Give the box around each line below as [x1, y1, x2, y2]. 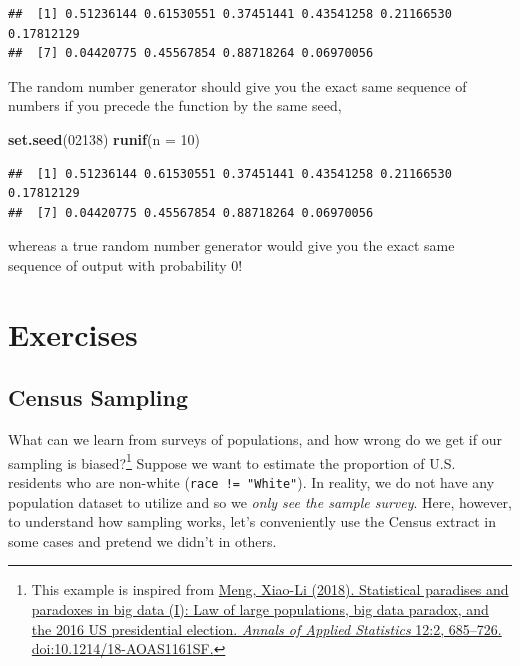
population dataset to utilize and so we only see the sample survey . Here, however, [8, 491, 512, 512]
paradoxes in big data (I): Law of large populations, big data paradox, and [31, 598, 489, 619]
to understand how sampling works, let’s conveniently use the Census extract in [8, 511, 496, 532]
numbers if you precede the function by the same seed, [8, 95, 342, 116]
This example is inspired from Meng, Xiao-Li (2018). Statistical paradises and [31, 579, 509, 600]
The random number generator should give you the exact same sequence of [8, 75, 467, 96]
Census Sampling [8, 382, 189, 413]
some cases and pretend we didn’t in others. [8, 530, 277, 551]
